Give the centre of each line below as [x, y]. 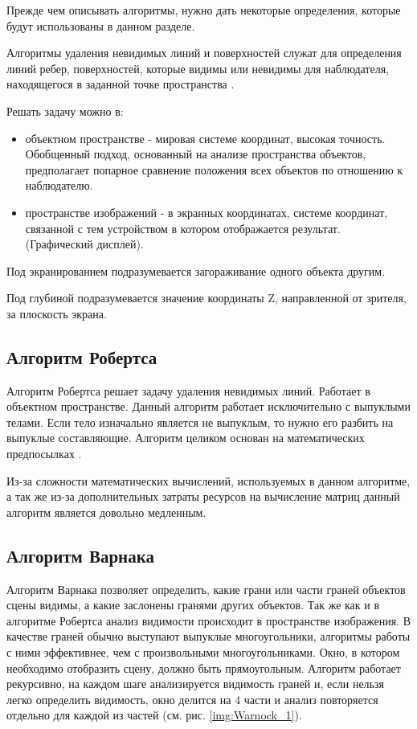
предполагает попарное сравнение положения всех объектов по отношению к [214, 169]
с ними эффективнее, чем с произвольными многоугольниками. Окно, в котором [203, 652]
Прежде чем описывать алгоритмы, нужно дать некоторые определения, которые [204, 10]
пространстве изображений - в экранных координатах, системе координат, [206, 212]
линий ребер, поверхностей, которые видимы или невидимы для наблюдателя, [198, 68]
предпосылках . [44, 454]
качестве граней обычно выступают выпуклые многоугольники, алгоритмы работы [208, 636]
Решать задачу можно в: [65, 111]
